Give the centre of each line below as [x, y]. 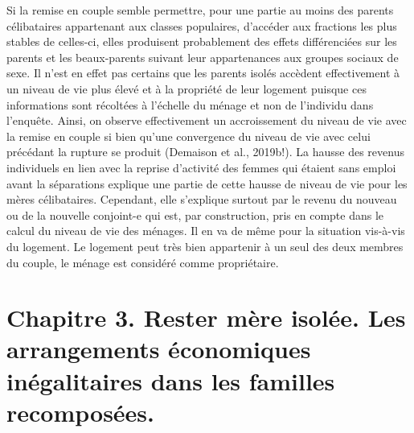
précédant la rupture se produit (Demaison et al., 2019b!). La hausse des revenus [205, 152]
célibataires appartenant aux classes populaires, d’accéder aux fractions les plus [202, 25]
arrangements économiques [159, 349]
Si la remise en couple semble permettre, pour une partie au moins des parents [200, 10]
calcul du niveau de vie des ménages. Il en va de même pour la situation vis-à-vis [206, 231]
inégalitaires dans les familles [171, 380]
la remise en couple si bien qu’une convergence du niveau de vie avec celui [189, 136]
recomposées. [81, 412]
